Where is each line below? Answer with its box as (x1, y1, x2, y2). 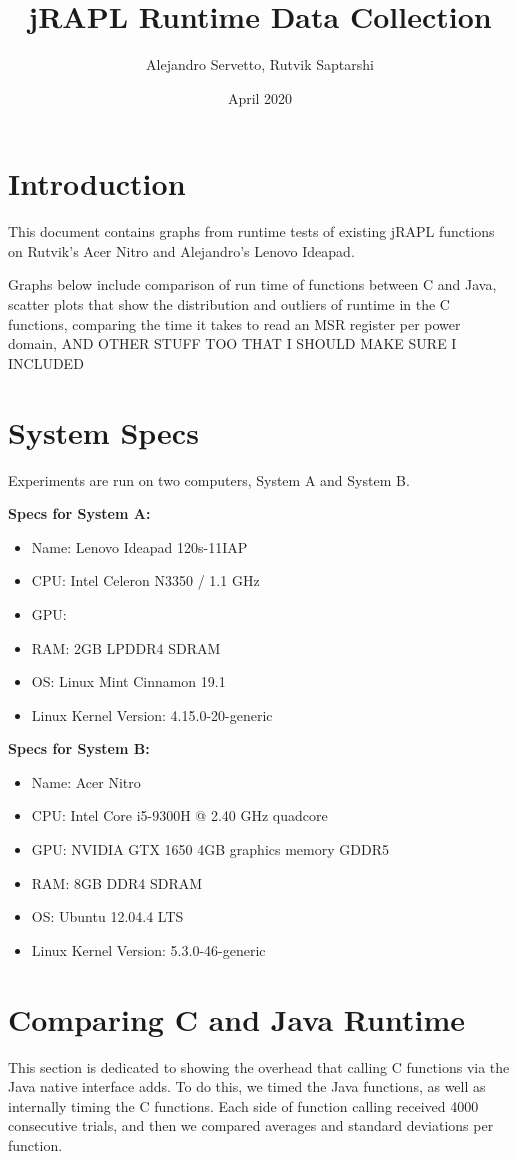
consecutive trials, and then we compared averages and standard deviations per (8, 1115, 494, 1136)
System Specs (8, 411, 199, 452)
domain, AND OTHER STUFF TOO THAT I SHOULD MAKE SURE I (8, 333, 457, 354)
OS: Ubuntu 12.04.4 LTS (31, 906, 184, 927)
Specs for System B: (8, 738, 150, 759)
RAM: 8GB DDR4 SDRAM (31, 872, 203, 893)
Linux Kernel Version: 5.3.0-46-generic (31, 939, 266, 960)
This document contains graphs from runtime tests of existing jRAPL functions (8, 221, 495, 242)
